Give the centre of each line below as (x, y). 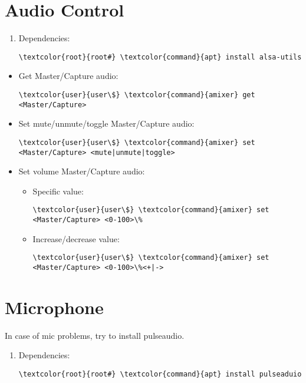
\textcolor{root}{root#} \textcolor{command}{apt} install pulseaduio (160, 374)
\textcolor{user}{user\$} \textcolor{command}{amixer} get (137, 95)
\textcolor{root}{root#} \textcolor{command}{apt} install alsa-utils (160, 57)
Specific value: (58, 191)
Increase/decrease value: (76, 238)
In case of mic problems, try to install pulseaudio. (95, 335)
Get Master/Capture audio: (68, 76)
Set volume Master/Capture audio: (82, 171)
